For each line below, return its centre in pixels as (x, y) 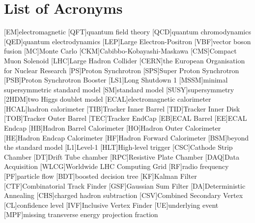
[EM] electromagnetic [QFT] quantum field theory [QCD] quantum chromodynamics (127, 32)
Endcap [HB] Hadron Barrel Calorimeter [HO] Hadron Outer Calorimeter (113, 128)
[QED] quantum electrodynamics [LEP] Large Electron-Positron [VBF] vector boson (127, 41)
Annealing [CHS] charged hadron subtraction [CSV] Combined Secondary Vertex (124, 195)
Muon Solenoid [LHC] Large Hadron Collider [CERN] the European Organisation (125, 60)
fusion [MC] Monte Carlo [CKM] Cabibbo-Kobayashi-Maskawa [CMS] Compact (120, 51)
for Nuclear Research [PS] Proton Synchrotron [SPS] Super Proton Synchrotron (122, 70)
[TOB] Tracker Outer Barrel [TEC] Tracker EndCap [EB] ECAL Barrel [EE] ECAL (126, 118)
